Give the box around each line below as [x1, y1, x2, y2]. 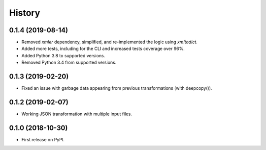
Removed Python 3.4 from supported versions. [21, 59, 117, 66]
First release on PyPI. [21, 136, 65, 142]
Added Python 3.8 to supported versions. [21, 52, 105, 58]
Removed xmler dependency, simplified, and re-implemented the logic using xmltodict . [21, 39, 198, 45]
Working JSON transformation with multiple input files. [21, 111, 133, 117]
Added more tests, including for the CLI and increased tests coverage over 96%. [21, 46, 185, 51]
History [9, 7, 40, 18]
